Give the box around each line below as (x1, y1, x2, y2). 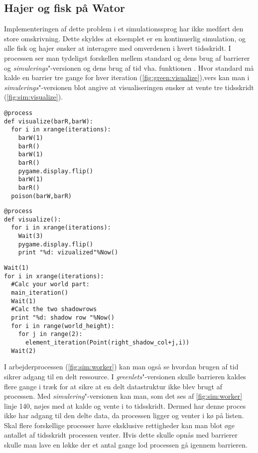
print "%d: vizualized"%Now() (18, 249, 119, 256)
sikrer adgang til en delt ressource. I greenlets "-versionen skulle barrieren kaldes (4, 371, 246, 381)
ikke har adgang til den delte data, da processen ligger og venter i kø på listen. (4, 410, 244, 421)
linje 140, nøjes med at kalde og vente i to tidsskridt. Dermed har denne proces (4, 400, 246, 411)
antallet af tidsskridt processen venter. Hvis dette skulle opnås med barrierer (4, 430, 238, 440)
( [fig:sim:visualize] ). (4, 92, 63, 102)
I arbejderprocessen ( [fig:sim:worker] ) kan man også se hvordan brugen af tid (4, 361, 239, 372)
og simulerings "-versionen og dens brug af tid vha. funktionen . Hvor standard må (4, 62, 254, 73)
